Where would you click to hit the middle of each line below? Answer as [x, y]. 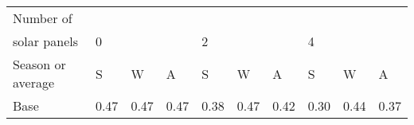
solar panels [46, 41]
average [34, 82]
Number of [43, 18]
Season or [39, 64]
